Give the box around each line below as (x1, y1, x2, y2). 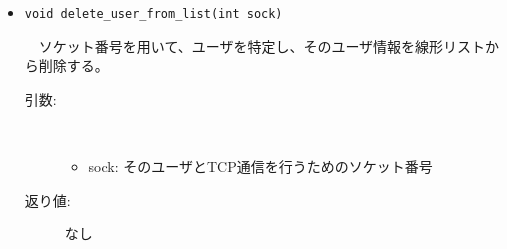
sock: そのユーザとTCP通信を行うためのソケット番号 (88, 156, 433, 177)
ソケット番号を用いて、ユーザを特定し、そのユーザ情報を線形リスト (38, 35, 486, 56)
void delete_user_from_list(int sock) (24, 7, 283, 21)
